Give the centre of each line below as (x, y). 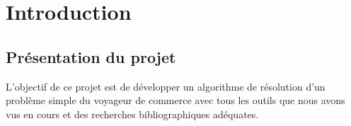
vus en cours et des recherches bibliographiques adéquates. (132, 114)
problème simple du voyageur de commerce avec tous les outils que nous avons (175, 100)
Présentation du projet (91, 56)
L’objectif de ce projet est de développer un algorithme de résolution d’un (166, 86)
